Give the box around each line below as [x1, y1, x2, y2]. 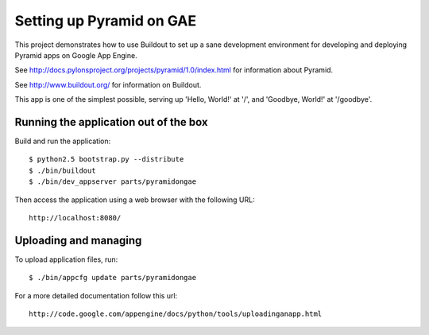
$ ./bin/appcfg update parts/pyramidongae [29, 273, 197, 282]
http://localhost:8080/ [29, 213, 122, 222]
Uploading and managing [14, 233, 142, 247]
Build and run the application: [14, 136, 111, 146]
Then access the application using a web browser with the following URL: [14, 195, 255, 205]
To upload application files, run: [14, 255, 118, 264]
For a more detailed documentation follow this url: [14, 290, 178, 300]
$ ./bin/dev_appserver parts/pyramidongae [29, 177, 197, 186]
